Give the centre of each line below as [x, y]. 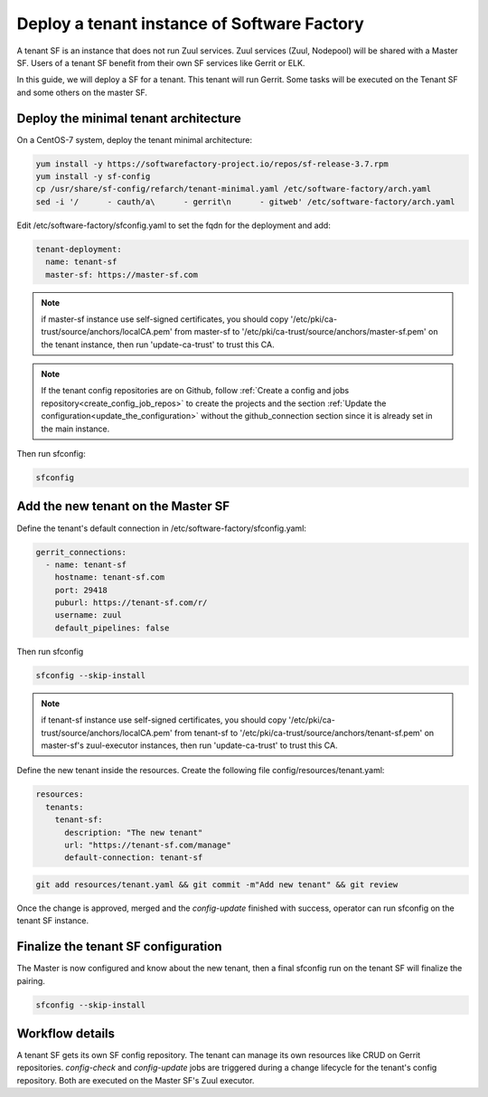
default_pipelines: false [112, 628]
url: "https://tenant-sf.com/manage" [148, 845]
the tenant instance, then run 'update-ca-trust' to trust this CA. [158, 345]
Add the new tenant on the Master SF [123, 506]
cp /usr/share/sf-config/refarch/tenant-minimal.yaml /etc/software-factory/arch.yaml [234, 189]
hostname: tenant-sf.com [110, 577]
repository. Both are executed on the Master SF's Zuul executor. [136, 1080]
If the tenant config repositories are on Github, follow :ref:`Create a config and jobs [195, 391]
